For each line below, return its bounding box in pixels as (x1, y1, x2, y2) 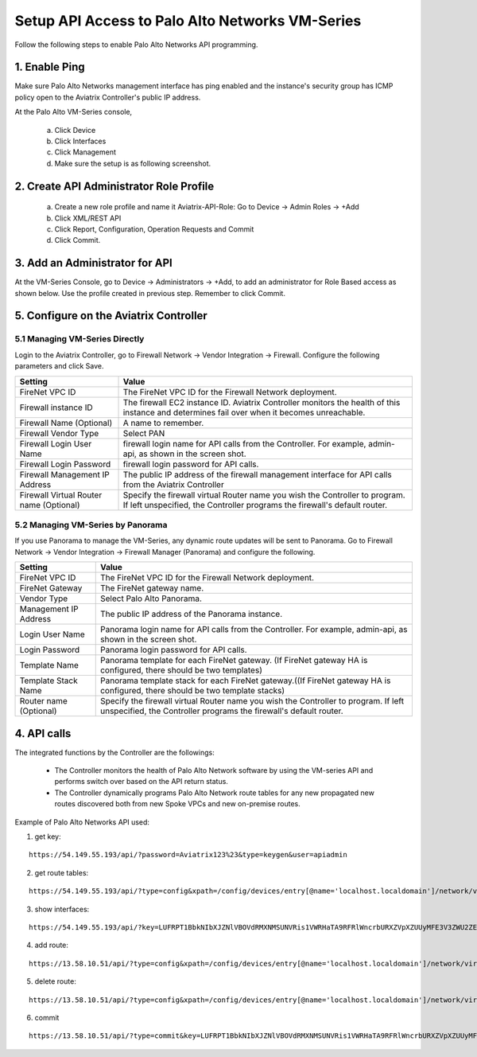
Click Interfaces (54, 136, 107, 146)
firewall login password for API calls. (122, 458, 259, 470)
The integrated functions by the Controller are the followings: (14, 747, 215, 757)
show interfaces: (34, 904, 90, 914)
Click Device (54, 125, 96, 135)
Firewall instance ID (19, 402, 93, 413)
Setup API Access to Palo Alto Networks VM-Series (14, 12, 362, 29)
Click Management (54, 147, 117, 157)
